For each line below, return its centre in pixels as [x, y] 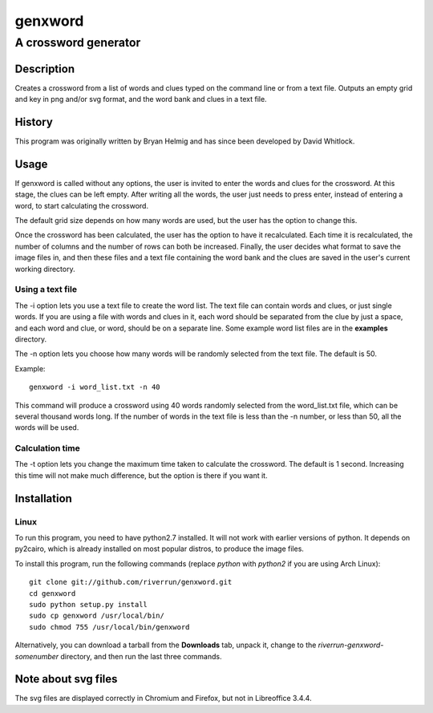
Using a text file [46, 290]
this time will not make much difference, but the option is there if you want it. [141, 475]
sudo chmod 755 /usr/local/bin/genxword [109, 627]
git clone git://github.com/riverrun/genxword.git [131, 582]
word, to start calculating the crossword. [81, 205]
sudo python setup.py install [89, 604]
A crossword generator [78, 43]
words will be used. [47, 427]
